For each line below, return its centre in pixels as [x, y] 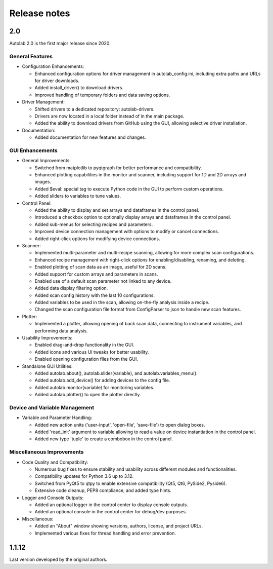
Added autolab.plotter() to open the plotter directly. [88, 395]
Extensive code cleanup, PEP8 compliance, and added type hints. [103, 490]
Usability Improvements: [47, 338]
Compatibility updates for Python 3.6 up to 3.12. [84, 476]
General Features [31, 56]
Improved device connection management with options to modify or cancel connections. [127, 232]
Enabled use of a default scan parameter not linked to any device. [103, 281]
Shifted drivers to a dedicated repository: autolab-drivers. [95, 109]
